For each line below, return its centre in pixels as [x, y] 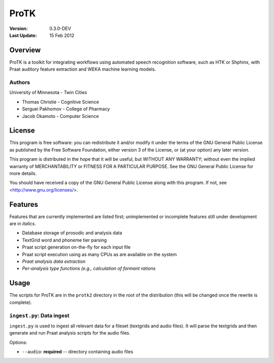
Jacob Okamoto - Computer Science [60, 116]
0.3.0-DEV [60, 28]
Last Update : [23, 35]
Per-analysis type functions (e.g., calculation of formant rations [89, 268]
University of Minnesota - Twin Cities [48, 93]
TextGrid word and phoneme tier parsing [64, 240]
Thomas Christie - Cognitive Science [60, 102]
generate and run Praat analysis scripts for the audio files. [70, 333]
